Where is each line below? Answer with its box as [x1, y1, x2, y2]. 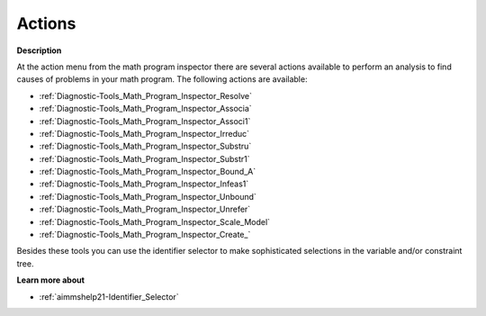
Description [16, 45, 62, 56]
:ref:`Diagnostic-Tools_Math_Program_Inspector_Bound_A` [39, 167, 256, 177]
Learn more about [16, 275, 85, 285]
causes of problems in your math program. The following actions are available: [16, 74, 308, 85]
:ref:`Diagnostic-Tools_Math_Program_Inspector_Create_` [39, 230, 251, 240]
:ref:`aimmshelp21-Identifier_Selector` [39, 291, 179, 302]
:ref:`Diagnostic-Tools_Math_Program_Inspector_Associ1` [39, 115, 251, 126]
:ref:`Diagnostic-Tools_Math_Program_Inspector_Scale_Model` [39, 216, 270, 227]
